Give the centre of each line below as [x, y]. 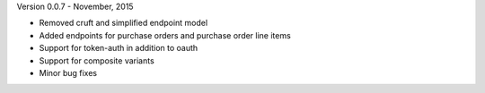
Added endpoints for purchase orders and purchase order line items [165, 35]
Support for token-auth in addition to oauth [119, 48]
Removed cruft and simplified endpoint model [123, 23]
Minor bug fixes [68, 72]
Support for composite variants [97, 60]
